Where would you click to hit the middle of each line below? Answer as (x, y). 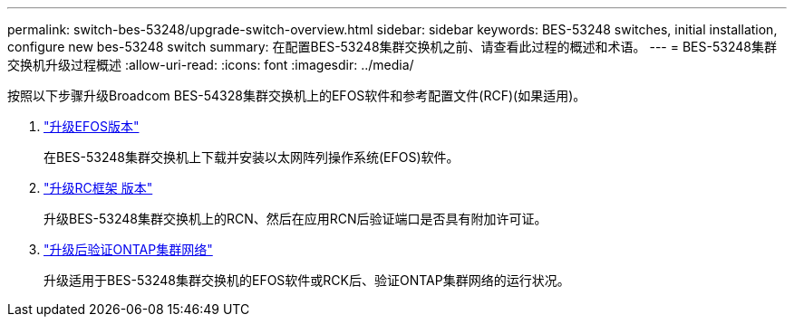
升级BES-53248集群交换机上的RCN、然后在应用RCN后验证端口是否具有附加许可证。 (295, 219)
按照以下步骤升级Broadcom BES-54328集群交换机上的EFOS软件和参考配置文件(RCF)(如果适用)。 (297, 95)
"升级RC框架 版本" (98, 188)
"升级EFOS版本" (92, 126)
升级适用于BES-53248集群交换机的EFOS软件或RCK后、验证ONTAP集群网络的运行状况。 (307, 280)
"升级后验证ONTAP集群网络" (128, 249)
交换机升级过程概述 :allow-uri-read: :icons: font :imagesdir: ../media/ (211, 65)
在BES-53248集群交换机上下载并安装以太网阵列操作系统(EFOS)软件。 (252, 157)
